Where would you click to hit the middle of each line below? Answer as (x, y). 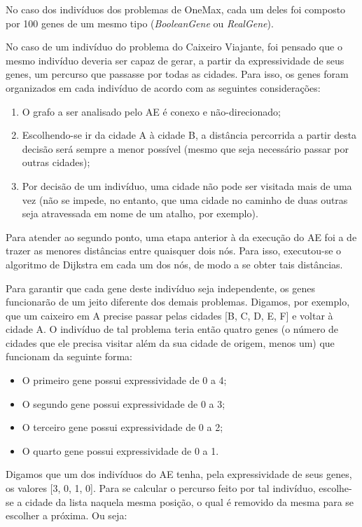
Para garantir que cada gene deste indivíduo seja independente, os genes (161, 288)
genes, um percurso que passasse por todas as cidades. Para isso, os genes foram (177, 74)
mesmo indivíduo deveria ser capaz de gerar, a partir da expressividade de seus (175, 60)
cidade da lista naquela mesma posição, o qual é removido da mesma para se (190, 501)
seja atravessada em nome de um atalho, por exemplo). (140, 213)
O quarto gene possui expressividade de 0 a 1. (120, 450)
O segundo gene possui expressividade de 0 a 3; (124, 403)
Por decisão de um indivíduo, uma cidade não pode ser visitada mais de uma (187, 185)
